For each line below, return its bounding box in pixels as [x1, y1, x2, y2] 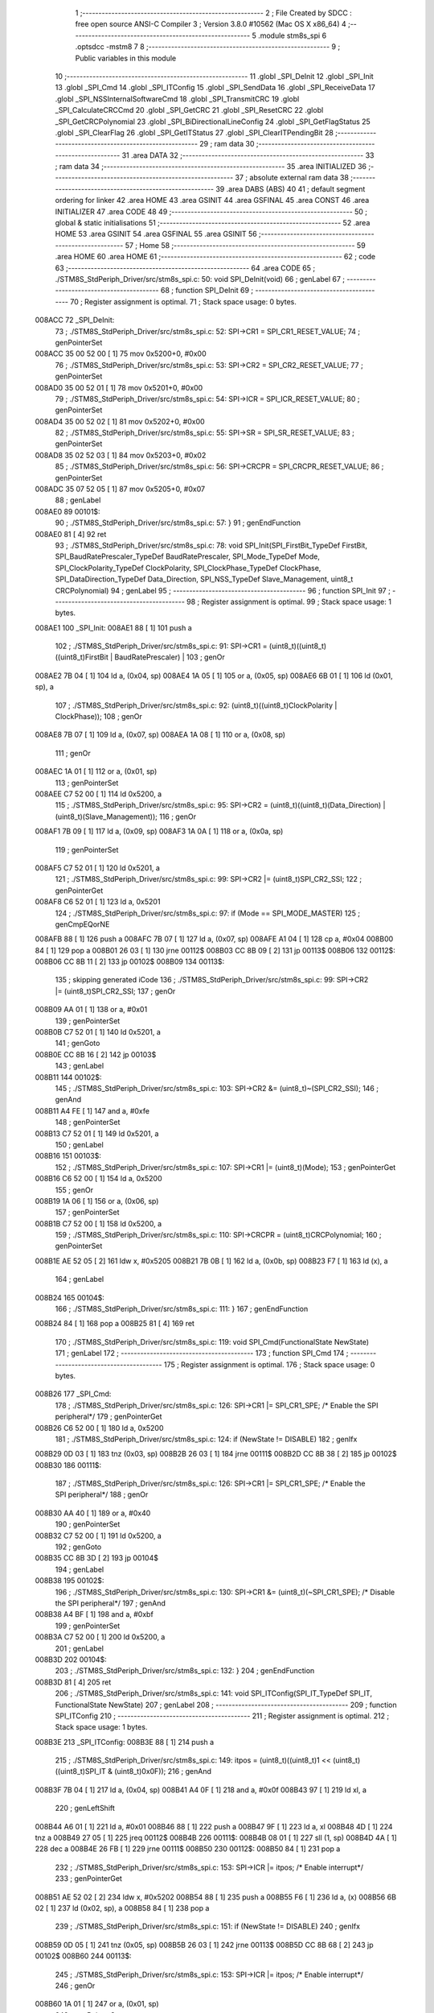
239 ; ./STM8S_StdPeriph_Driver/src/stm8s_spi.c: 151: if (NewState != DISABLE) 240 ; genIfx [55, 1921, 361, 1932]
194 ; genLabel [55, 1565, 104, 1574]
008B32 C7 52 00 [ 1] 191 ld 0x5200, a [35, 1531, 162, 1540]
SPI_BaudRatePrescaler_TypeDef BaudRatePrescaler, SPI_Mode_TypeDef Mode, [55, 552, 321, 561]
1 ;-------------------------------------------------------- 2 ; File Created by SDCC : [75, 8, 353, 18]
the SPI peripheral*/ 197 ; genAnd [55, 1598, 166, 1608]
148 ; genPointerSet [55, 1118, 121, 1127]
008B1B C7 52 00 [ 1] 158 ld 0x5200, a [35, 1218, 162, 1228]
